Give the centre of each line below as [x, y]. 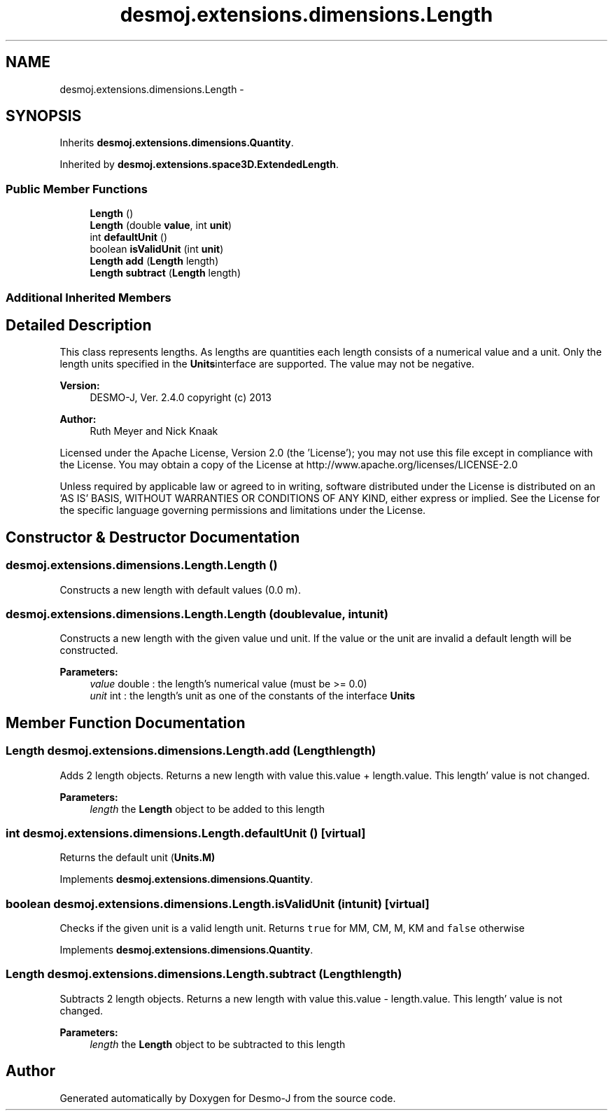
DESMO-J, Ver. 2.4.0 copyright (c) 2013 [181, 398]
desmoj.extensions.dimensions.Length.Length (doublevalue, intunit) [197, 614]
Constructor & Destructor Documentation [153, 537]
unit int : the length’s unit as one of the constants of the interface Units [253, 696]
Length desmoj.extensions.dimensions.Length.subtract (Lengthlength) [204, 974]
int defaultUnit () [129, 237]
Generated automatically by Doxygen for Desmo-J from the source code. [228, 1098]
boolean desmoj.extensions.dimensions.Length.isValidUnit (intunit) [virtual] [218, 904]
